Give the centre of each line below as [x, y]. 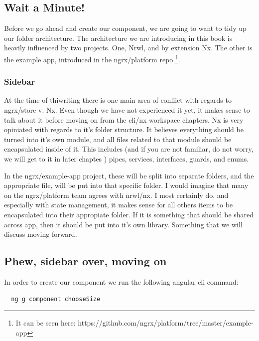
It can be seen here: [46, 323]
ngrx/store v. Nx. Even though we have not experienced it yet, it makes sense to [127, 110]
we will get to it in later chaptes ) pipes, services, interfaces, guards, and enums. [127, 159]
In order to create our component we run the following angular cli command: [121, 281]
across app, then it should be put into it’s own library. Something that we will [123, 224]
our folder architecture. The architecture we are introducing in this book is [118, 38]
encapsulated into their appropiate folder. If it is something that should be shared [129, 214]
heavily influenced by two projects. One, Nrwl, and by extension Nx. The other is [128, 48]
